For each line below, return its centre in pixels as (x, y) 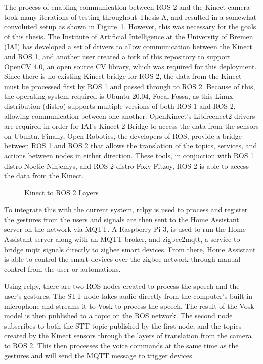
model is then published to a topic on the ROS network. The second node (118, 316)
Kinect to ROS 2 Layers (61, 192)
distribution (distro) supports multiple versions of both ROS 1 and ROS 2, (120, 106)
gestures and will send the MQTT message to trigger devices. (99, 355)
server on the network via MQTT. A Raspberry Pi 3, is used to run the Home (125, 229)
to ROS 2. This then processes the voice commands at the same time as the (121, 345)
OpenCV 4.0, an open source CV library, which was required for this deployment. (130, 66)
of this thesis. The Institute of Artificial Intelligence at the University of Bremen (129, 36)
